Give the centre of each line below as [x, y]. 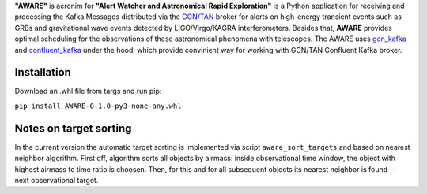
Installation [43, 72]
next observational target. [57, 180]
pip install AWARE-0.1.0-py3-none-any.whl [98, 106]
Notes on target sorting [73, 128]
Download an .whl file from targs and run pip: [88, 91]
